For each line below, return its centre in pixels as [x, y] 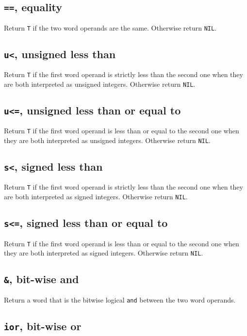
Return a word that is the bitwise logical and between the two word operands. [120, 299]
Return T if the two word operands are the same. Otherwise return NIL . [110, 27]
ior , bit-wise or [43, 326]
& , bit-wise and [41, 279]
